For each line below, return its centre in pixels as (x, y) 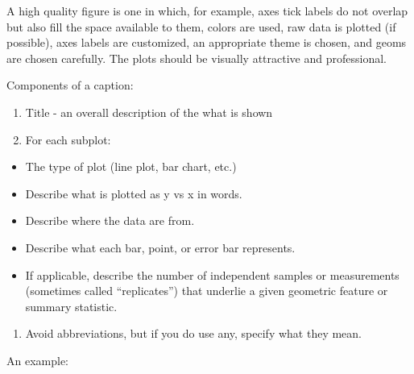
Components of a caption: (70, 85)
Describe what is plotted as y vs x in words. (134, 193)
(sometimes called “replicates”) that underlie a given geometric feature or (207, 291)
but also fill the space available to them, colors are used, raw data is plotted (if (201, 26)
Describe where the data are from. (110, 220)
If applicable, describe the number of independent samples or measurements (212, 274)
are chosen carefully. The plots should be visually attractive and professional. (197, 58)
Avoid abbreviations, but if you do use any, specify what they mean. (193, 333)
